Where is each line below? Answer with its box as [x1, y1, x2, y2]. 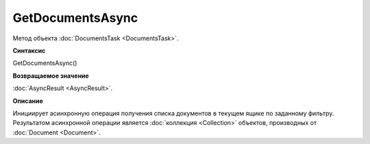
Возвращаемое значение [12, 72, 89, 80]
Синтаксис [12, 46, 46, 55]
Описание [12, 96, 44, 105]
